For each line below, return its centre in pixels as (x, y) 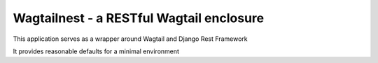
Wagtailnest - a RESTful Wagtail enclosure (139, 18)
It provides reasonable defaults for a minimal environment (96, 51)
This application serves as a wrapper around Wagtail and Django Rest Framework (130, 39)
